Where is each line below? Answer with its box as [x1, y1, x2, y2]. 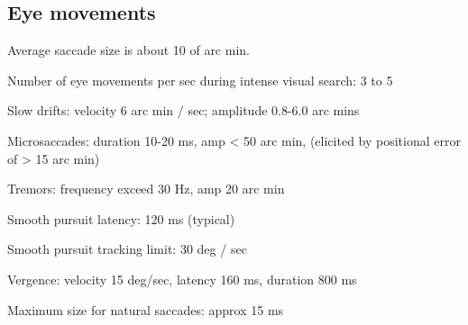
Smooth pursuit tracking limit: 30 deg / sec [7, 239, 247, 258]
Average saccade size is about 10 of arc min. [7, 41, 250, 59]
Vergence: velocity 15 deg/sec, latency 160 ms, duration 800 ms [7, 269, 357, 288]
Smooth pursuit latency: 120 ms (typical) [7, 209, 235, 228]
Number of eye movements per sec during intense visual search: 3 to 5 [7, 70, 393, 89]
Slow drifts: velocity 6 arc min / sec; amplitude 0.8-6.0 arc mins [7, 101, 360, 120]
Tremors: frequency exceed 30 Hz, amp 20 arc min [7, 179, 285, 198]
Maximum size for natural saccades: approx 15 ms [7, 300, 284, 319]
